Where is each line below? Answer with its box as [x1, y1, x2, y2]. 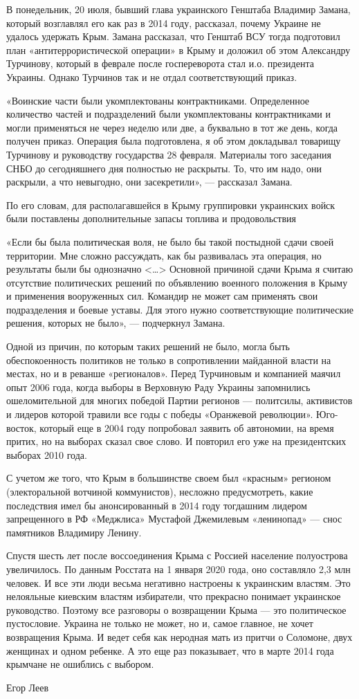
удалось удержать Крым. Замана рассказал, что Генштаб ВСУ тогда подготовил [6, 29, 340, 44]
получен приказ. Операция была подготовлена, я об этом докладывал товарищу [6, 134, 341, 148]
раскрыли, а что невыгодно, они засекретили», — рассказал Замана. [6, 174, 293, 189]
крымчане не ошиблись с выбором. [6, 657, 154, 671]
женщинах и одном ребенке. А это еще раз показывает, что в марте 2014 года [6, 643, 334, 657]
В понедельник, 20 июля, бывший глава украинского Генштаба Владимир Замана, [6, 2, 351, 16]
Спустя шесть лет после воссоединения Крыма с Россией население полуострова [6, 548, 348, 563]
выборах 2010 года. [6, 447, 87, 462]
